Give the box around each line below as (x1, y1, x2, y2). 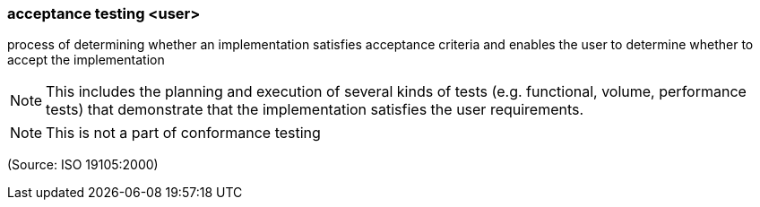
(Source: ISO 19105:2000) (7, 157, 159, 173)
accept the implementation (7, 52, 165, 68)
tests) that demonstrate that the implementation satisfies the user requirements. (46, 100, 584, 119)
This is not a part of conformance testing (46, 124, 321, 142)
